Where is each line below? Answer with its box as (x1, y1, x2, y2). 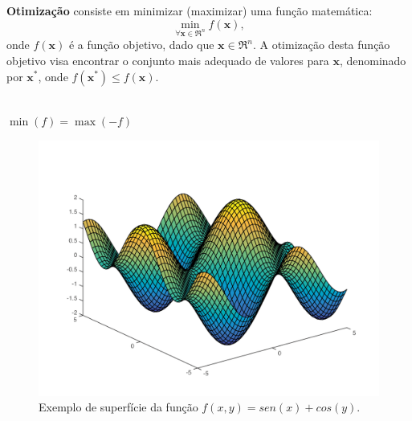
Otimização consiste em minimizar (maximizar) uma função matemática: (6, 2, 373, 18)
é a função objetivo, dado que (68, 36, 214, 53)
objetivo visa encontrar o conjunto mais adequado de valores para (6, 51, 329, 68)
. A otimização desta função (252, 36, 390, 53)
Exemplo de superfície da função (39, 399, 198, 415)
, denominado (339, 51, 406, 68)
